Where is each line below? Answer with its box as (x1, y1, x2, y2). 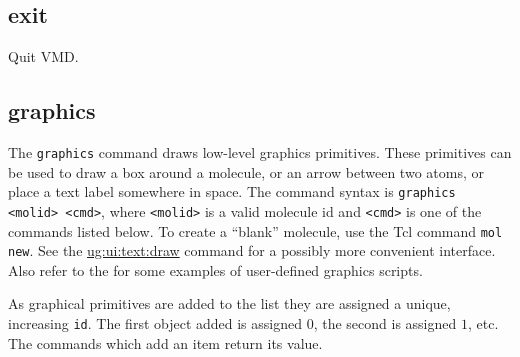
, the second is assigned (313, 313, 457, 334)
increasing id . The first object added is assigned (8, 313, 303, 334)
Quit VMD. (8, 46, 79, 67)
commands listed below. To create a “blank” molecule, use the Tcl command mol (8, 220, 503, 241)
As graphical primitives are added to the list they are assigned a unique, (8, 293, 451, 314)
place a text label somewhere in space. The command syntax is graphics (8, 181, 456, 202)
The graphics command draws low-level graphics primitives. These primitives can (8, 142, 512, 162)
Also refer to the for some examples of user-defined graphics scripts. (8, 259, 423, 280)
